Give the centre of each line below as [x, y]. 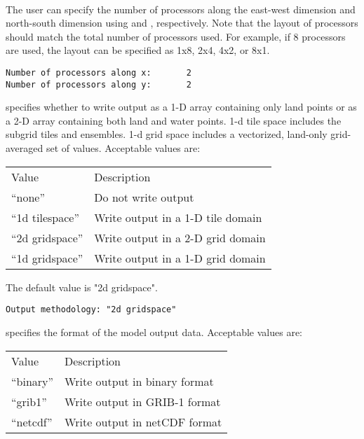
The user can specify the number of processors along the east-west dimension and [181, 9]
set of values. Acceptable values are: [123, 148]
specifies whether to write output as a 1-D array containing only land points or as [181, 107]
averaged [25, 148]
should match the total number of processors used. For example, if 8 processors [176, 36]
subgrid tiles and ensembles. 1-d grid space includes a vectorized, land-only [167, 134]
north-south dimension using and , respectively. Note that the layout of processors [182, 23]
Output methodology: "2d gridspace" [91, 310]
